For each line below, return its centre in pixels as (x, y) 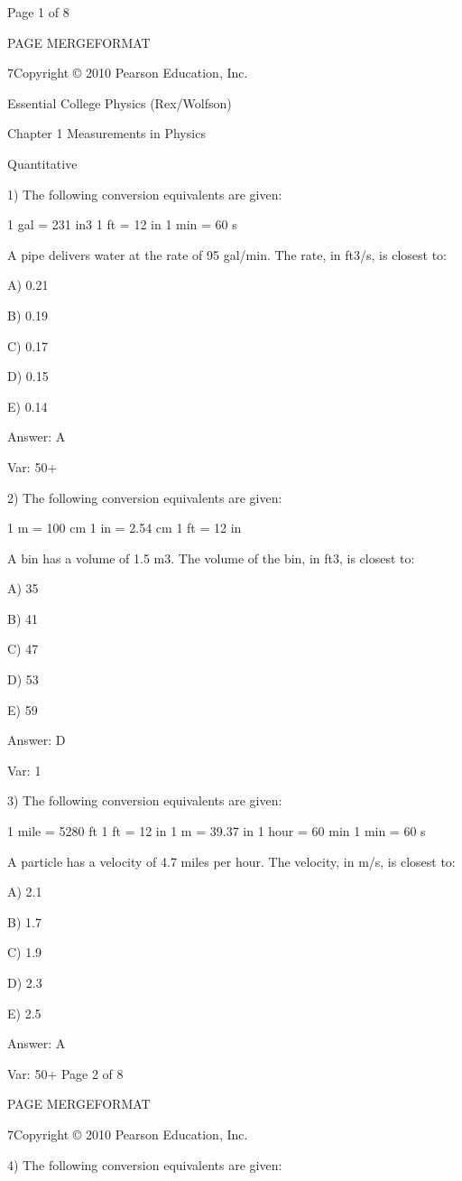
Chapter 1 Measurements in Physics (106, 133)
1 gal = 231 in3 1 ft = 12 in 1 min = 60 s (122, 224)
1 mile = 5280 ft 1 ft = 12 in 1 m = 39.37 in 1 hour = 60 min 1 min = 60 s (217, 831)
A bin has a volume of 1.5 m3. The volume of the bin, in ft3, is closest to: (211, 558)
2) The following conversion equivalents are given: (145, 497)
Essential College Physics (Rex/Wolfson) (120, 102)
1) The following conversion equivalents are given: (145, 194)
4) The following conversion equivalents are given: (145, 1164)
